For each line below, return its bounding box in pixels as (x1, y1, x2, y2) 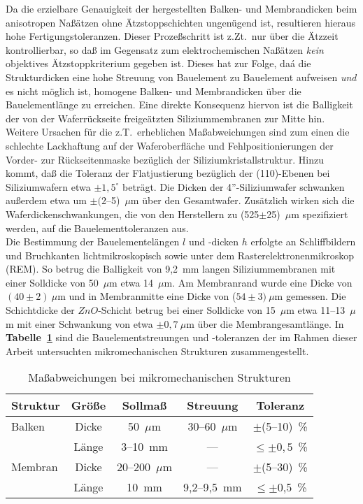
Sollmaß (122, 397, 167, 414)
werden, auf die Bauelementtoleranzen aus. (6, 220, 189, 235)
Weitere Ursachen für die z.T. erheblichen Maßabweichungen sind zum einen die (6, 124, 350, 139)
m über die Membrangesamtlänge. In (186, 316, 344, 331)
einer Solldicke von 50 (6, 275, 99, 289)
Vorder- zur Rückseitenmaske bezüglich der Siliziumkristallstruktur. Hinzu (6, 152, 325, 166)
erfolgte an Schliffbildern (250, 234, 356, 249)
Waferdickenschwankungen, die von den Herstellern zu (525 (6, 206, 259, 221)
